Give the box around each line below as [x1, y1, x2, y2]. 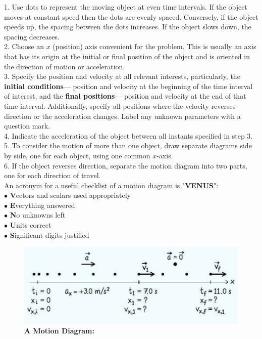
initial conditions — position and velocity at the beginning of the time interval [4, 80, 253, 91]
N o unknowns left [10, 209, 66, 220]
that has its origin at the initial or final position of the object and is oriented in [4, 51, 250, 61]
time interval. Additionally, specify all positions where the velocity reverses [4, 100, 236, 111]
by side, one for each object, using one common [4, 150, 150, 160]
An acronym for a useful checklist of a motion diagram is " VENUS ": [4, 180, 219, 190]
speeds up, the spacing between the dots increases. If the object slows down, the [4, 21, 251, 32]
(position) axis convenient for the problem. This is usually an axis [53, 41, 256, 52]
